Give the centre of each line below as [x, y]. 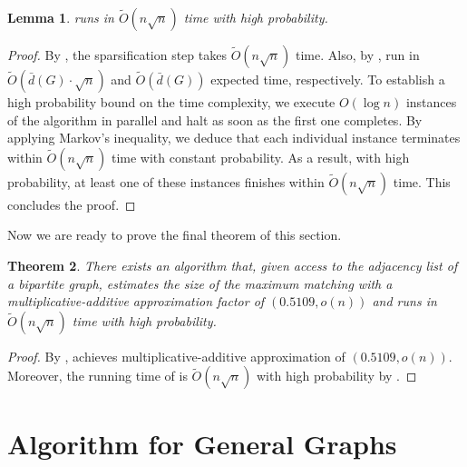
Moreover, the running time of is [97, 376]
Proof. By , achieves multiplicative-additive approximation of [176, 356]
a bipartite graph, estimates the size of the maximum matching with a [200, 283]
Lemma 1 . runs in [61, 17]
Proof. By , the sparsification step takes [117, 55]
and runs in [404, 301]
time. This [422, 181]
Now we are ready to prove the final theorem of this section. [175, 235]
